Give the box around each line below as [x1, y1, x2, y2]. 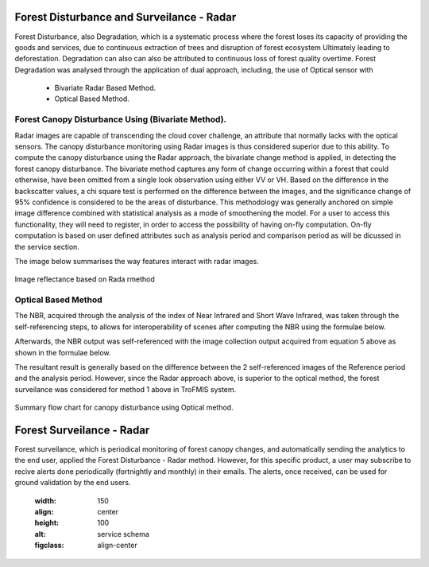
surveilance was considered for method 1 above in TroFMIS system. [14, 384, 237, 394]
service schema [97, 529, 150, 538]
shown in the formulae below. [14, 348, 111, 357]
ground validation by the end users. [14, 478, 131, 487]
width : [34, 495, 57, 505]
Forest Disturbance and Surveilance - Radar [14, 10, 237, 24]
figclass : [34, 541, 64, 550]
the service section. [14, 242, 79, 251]
